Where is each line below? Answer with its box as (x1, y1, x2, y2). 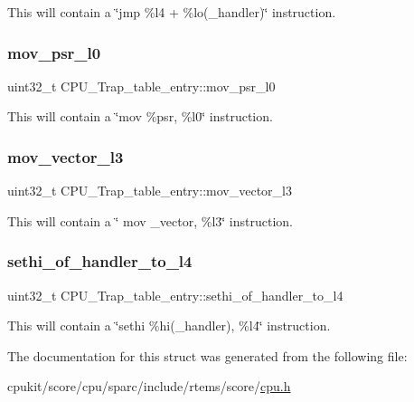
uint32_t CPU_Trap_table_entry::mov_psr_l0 (7, 76, 276, 95)
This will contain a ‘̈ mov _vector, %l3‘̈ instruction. (7, 211, 294, 230)
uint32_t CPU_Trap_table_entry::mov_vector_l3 (7, 181, 292, 200)
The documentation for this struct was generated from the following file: (7, 346, 408, 365)
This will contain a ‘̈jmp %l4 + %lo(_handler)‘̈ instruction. (7, 3, 336, 21)
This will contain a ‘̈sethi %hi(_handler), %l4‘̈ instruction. (7, 316, 331, 335)
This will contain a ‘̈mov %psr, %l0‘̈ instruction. (7, 107, 273, 126)
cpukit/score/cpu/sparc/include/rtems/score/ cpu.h (7, 377, 291, 396)
